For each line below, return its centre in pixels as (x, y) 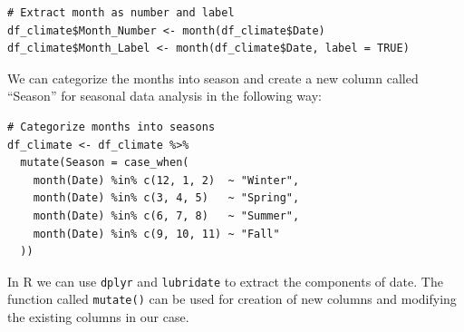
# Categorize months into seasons (111, 127)
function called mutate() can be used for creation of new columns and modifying (232, 299)
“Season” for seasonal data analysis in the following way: (164, 96)
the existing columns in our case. (98, 317)
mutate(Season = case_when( (105, 163)
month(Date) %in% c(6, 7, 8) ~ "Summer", (166, 215)
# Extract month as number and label (121, 13)
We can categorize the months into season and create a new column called (213, 78)
